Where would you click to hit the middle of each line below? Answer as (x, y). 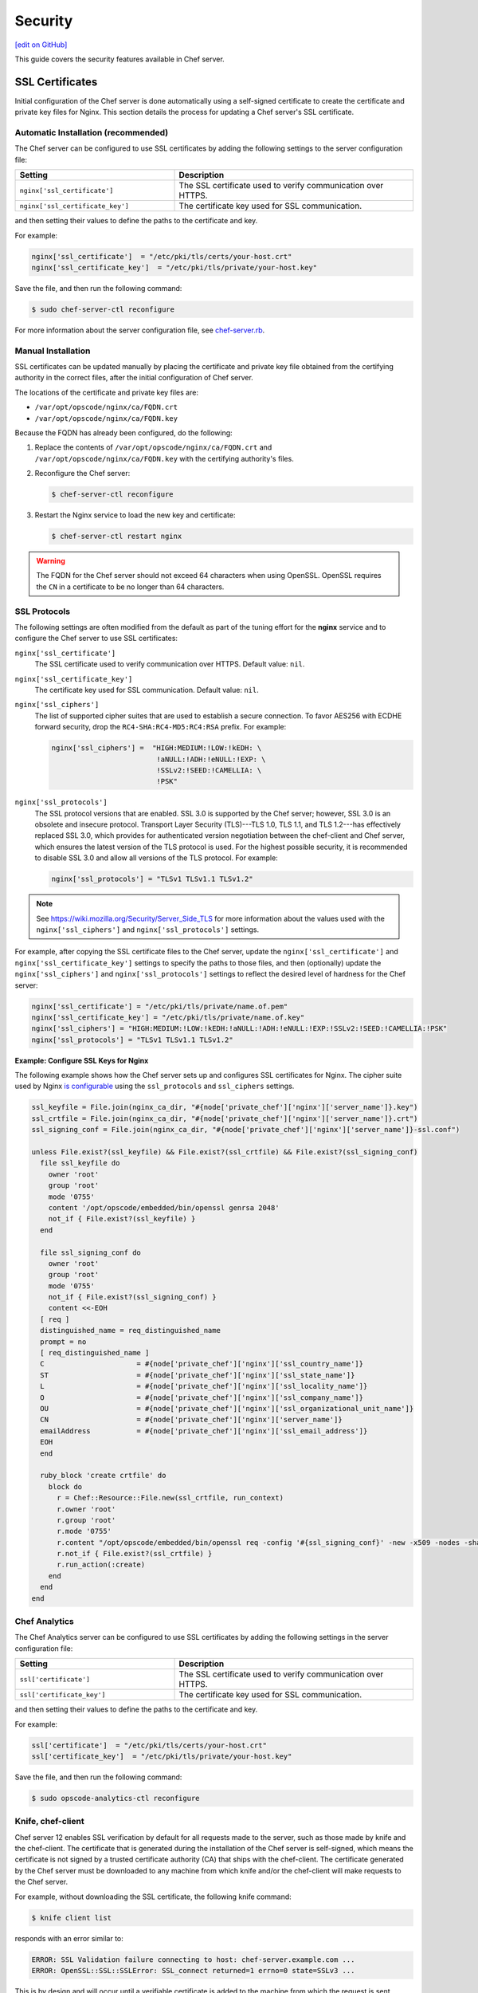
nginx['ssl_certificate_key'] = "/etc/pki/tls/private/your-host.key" (174, 267)
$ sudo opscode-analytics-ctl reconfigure (116, 1798)
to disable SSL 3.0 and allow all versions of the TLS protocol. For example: (156, 858)
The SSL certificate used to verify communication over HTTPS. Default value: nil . (170, 664)
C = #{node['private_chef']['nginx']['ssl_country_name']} (202, 1364)
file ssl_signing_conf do (90, 1252)
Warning (51, 561)
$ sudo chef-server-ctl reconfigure (103, 309)
